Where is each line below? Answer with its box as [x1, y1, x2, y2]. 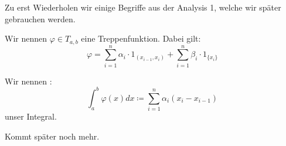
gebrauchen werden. [5, 12, 76, 25]
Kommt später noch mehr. [5, 130, 100, 142]
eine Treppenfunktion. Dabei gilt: [81, 32, 201, 45]
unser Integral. [5, 110, 57, 123]
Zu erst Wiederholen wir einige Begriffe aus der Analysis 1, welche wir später [5, 1, 281, 13]
